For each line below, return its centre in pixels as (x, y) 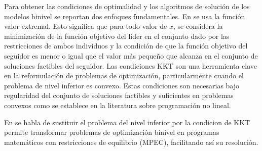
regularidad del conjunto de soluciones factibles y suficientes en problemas (119, 95)
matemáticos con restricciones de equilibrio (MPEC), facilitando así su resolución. (131, 142)
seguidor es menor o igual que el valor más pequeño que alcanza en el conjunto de (131, 55)
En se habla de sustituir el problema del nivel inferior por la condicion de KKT (127, 122)
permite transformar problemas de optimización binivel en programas (112, 132)
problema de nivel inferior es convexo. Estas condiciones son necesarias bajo (122, 85)
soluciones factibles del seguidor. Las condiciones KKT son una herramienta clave (130, 65)
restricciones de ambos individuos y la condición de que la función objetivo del (126, 46)
